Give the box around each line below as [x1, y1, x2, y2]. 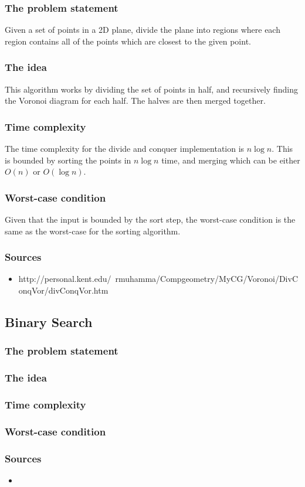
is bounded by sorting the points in [5, 154, 131, 166]
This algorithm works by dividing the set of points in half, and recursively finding [5, 83, 298, 95]
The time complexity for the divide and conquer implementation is [5, 142, 245, 155]
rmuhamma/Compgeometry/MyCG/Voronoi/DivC [115, 273, 298, 285]
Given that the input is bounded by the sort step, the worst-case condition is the [5, 213, 296, 226]
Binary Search [5, 313, 93, 331]
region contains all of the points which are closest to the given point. [5, 35, 251, 47]
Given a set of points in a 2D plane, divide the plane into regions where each [5, 23, 280, 36]
